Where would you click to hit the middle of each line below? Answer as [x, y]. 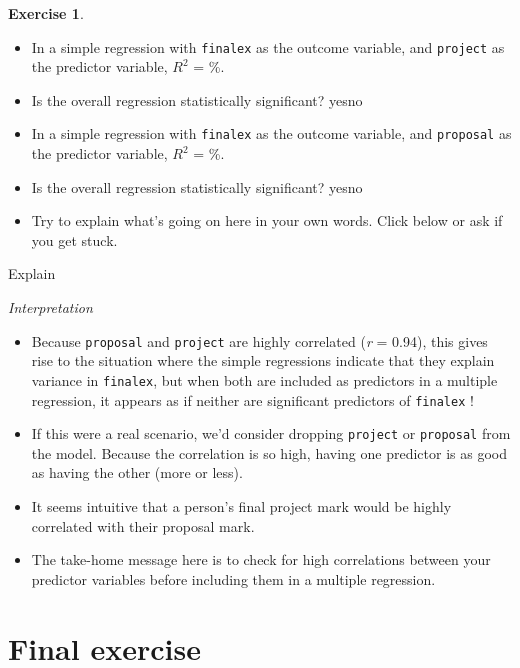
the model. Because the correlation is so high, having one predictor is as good [269, 452]
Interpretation [50, 307]
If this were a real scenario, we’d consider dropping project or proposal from [271, 433]
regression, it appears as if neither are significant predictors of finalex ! [252, 399]
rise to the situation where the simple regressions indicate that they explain [263, 360]
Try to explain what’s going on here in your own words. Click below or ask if [267, 220]
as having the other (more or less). [137, 472]
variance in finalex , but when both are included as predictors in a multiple [264, 379]
